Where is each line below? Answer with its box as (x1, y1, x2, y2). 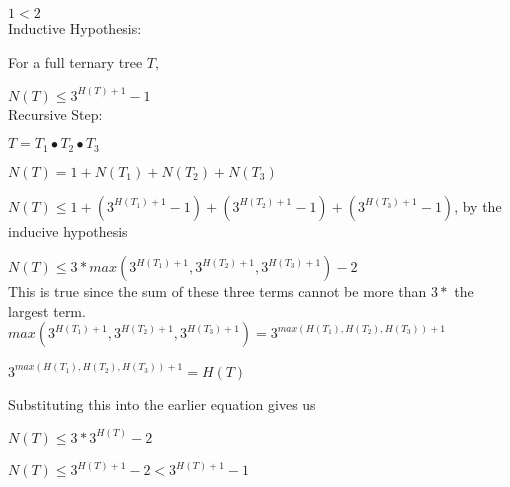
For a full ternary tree (8, 51, 143, 72)
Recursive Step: (8, 103, 103, 124)
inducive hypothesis (8, 220, 128, 241)
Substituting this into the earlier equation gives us (8, 393, 316, 414)
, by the (454, 195, 502, 216)
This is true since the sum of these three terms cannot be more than (8, 281, 427, 302)
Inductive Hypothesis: (8, 18, 142, 38)
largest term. (8, 300, 86, 321)
